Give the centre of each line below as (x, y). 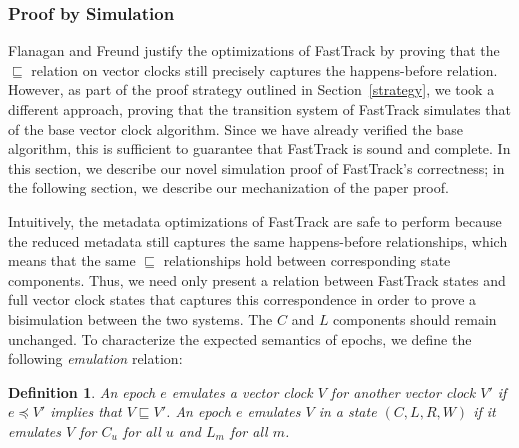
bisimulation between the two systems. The (140, 318)
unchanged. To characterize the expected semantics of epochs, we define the (240, 338)
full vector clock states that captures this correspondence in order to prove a (242, 299)
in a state (347, 411)
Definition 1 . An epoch (82, 391)
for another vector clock (403, 391)
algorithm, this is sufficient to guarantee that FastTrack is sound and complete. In (259, 148)
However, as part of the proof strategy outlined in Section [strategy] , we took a (251, 89)
